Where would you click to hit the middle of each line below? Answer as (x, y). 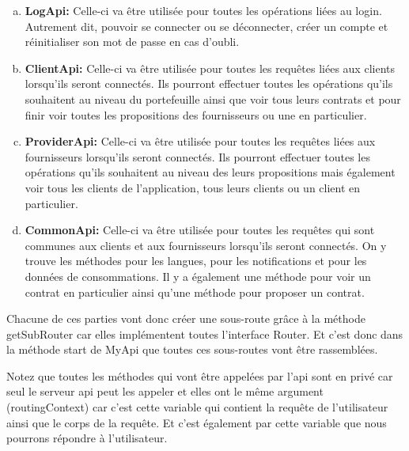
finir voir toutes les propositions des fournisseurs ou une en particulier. (196, 114)
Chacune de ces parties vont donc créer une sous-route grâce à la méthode (186, 318)
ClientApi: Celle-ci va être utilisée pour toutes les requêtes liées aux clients (210, 68)
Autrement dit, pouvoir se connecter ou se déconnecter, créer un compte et (206, 26)
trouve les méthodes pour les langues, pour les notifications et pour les (196, 261)
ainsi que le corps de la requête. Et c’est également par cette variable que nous (197, 422)
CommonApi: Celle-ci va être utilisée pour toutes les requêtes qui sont (200, 230)
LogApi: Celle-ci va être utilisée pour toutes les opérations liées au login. (203, 10)
